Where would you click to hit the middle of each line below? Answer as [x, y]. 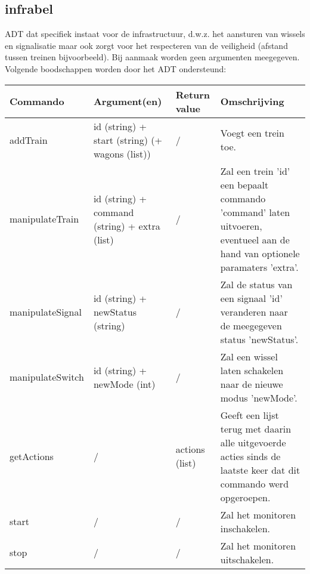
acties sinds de [250, 456]
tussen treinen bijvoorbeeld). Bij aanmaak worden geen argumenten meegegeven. [152, 57]
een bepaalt [244, 184]
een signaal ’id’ [251, 298]
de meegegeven [251, 325]
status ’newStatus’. [259, 339]
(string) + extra [127, 226]
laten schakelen [252, 370]
